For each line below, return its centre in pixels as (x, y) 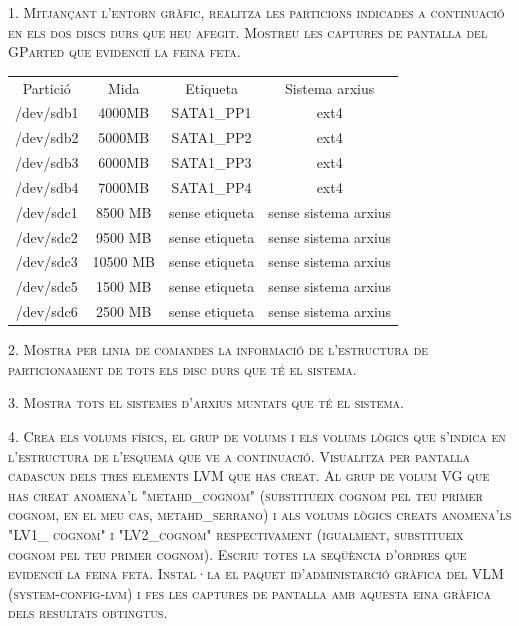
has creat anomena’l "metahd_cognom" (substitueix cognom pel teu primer (245, 494)
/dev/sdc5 (46, 286)
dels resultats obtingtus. (88, 612)
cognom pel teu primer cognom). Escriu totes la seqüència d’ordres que (237, 553)
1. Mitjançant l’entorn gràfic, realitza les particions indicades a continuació (256, 12)
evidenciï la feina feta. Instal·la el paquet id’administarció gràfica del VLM (256, 573)
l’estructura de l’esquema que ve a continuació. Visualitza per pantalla (239, 455)
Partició (46, 87)
